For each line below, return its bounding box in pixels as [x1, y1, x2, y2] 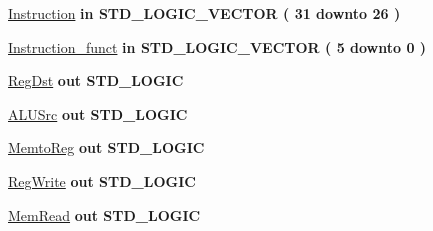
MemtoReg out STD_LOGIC [8, 137, 205, 158]
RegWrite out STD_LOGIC [8, 170, 196, 191]
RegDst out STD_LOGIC [8, 70, 184, 91]
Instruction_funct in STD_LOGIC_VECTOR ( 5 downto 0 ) [8, 36, 427, 57]
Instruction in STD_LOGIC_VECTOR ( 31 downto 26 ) [8, 3, 401, 23]
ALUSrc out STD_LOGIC [8, 103, 188, 124]
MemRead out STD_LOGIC [8, 204, 201, 225]
